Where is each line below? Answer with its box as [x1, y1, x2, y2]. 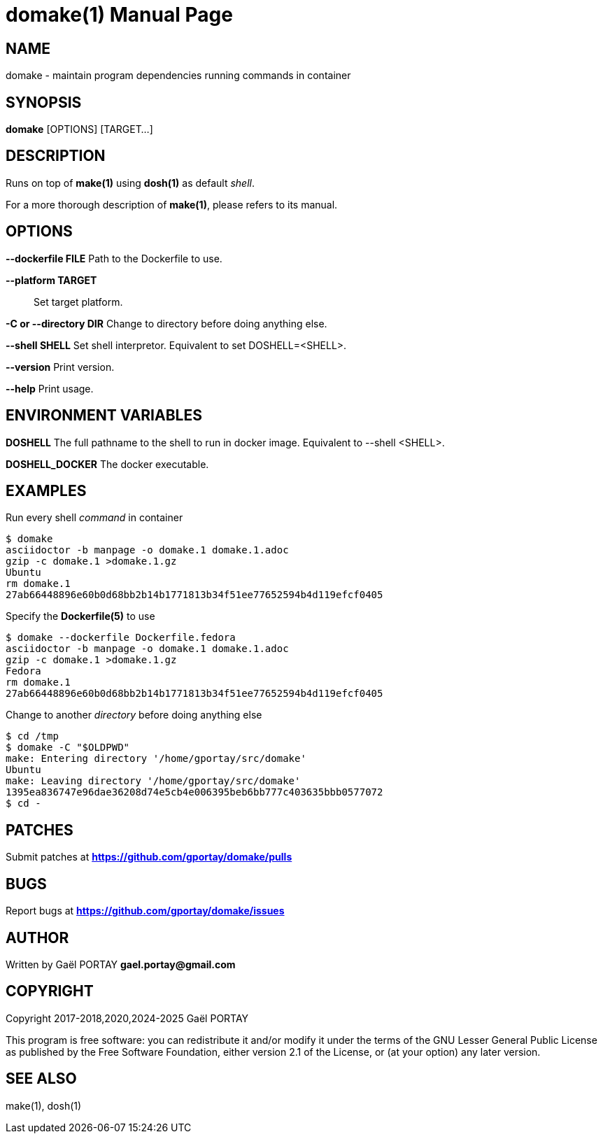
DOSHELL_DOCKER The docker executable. [6, 458, 209, 470]
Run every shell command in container [6, 511, 183, 524]
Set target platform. [34, 295, 123, 308]
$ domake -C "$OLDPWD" [6, 742, 130, 754]
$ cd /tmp [6, 730, 59, 742]
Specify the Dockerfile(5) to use [6, 610, 155, 623]
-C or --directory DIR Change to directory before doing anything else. [6, 317, 327, 330]
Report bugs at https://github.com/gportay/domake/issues [6, 905, 285, 917]
